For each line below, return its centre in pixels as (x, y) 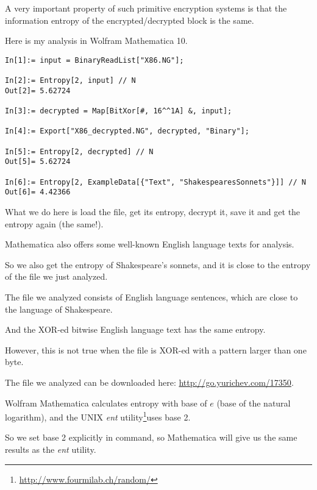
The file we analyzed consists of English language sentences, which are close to (151, 296)
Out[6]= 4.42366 (38, 192)
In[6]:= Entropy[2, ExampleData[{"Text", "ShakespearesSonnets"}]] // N (155, 182)
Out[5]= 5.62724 (38, 162)
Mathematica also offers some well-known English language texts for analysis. (150, 244)
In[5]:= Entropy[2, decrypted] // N (79, 151)
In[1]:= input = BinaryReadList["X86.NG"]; (94, 60)
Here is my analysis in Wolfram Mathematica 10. (96, 41)
